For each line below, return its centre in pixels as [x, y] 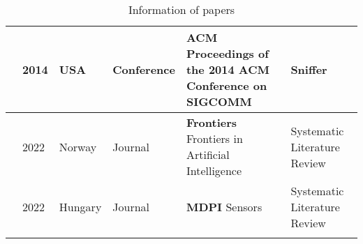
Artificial [208, 154]
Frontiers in [214, 138]
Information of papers [181, 9]
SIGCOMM [219, 101]
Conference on [227, 85]
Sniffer [309, 69]
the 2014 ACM [228, 69]
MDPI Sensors [224, 207]
